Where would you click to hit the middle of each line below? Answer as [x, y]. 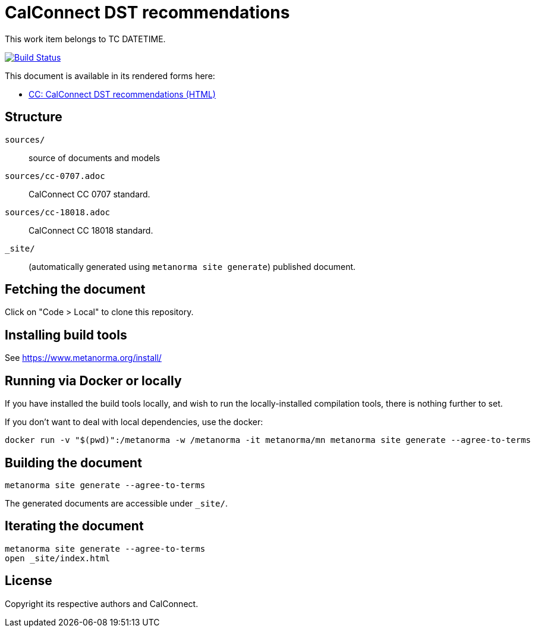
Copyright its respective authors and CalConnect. [102, 603]
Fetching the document [75, 290]
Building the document [73, 463]
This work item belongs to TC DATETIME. [85, 39]
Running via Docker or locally [93, 381]
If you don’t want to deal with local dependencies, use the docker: [134, 422]
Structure [34, 117]
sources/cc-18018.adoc [58, 212]
